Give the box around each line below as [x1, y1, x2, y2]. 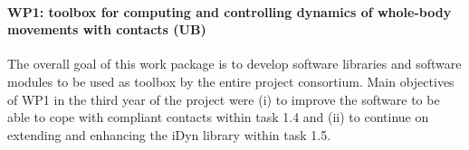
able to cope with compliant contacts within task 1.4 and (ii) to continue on [7, 108, 429, 127]
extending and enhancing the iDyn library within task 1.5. [7, 125, 331, 144]
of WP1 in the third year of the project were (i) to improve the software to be [7, 89, 440, 108]
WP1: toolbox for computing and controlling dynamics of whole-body [7, 2, 452, 21]
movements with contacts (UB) [7, 20, 206, 39]
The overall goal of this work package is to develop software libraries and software [7, 54, 462, 73]
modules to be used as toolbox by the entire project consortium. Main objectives [7, 71, 455, 90]
